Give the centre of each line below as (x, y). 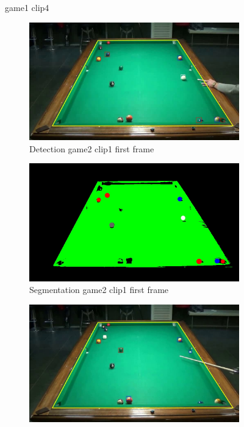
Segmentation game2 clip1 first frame (99, 290)
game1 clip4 (27, 7)
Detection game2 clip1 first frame (92, 148)
